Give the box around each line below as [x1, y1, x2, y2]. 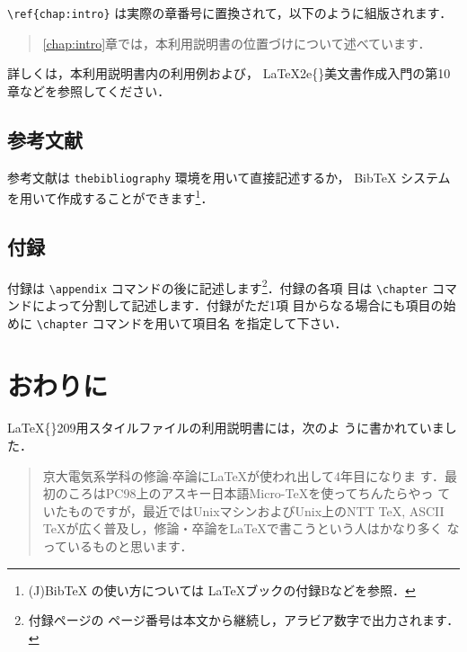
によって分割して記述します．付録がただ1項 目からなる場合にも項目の [31, 296, 444, 315]
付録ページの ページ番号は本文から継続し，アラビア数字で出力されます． [28, 611, 460, 630]
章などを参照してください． [7, 81, 171, 100]
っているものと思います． [42, 537, 193, 555]
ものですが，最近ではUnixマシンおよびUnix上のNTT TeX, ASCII [67, 501, 445, 520]
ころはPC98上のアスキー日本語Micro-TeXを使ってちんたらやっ [67, 484, 434, 503]
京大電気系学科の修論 [42, 466, 169, 485]
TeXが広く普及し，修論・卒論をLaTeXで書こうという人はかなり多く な [42, 519, 460, 538]
